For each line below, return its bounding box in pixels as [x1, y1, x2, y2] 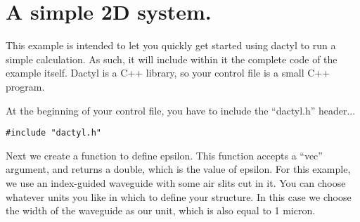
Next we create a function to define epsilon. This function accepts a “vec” [6, 148, 323, 162]
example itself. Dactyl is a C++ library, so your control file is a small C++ [6, 65, 330, 80]
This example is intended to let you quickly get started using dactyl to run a [6, 38, 336, 53]
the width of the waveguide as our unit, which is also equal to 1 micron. [6, 203, 316, 218]
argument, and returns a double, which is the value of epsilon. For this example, [6, 162, 351, 176]
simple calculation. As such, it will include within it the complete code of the [6, 51, 337, 66]
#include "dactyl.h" [6, 128, 102, 138]
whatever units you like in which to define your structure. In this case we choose [6, 189, 352, 204]
